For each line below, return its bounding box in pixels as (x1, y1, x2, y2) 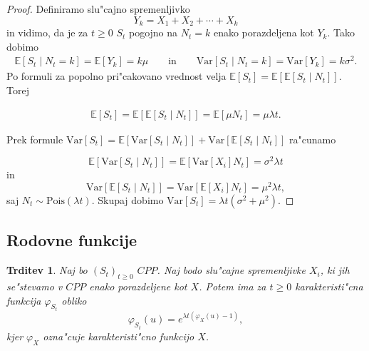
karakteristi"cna (295, 278, 363, 293)
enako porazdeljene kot (89, 278, 187, 293)
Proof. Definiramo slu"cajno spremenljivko (6, 1, 190, 16)
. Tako (327, 25, 355, 40)
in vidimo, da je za (6, 25, 88, 40)
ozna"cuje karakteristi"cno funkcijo (43, 328, 194, 343)
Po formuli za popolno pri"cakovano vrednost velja (6, 68, 227, 83)
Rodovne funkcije (6, 229, 137, 251)
